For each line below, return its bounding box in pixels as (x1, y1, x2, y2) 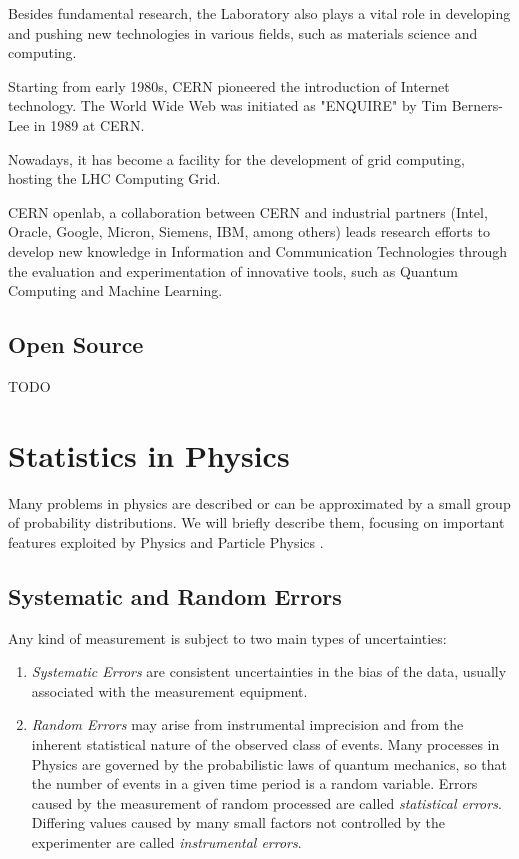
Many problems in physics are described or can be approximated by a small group (8, 492, 511, 513)
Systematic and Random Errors (8, 580, 342, 611)
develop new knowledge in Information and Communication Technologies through (8, 240, 508, 261)
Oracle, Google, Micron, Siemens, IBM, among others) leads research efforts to (8, 221, 490, 242)
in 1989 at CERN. (33, 114, 145, 135)
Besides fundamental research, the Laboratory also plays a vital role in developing (8, 3, 511, 23)
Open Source (8, 329, 144, 360)
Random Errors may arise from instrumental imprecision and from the (31, 714, 464, 735)
